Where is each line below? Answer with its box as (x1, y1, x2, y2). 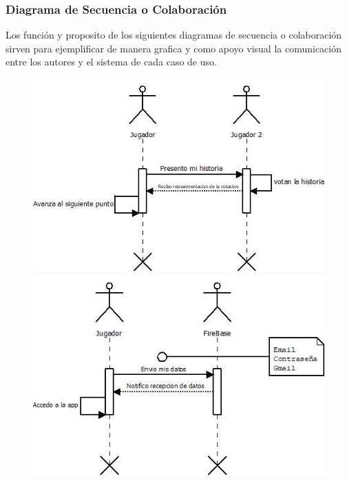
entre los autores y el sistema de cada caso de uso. (6, 54, 217, 69)
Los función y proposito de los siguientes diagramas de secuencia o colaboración (6, 28, 342, 42)
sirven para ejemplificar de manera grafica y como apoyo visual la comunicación (6, 41, 341, 55)
